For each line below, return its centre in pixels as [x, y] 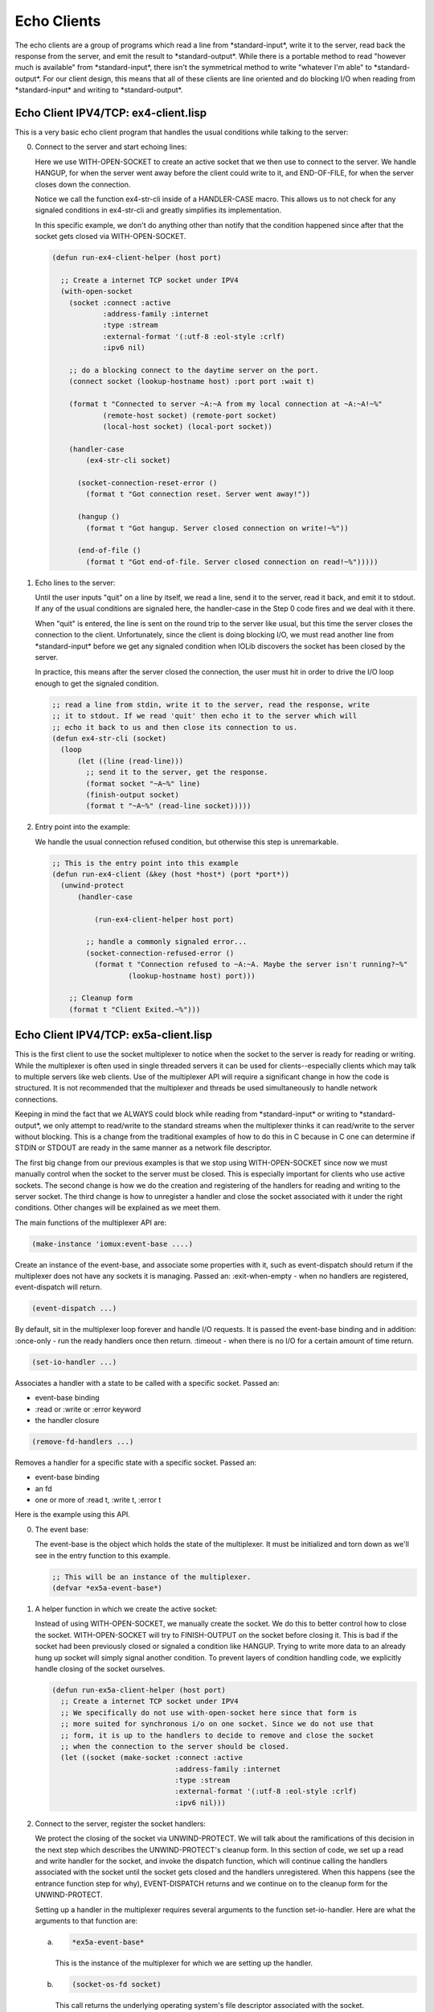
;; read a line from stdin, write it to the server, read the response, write [211, 705]
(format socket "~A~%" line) [143, 783]
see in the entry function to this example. [102, 1555]
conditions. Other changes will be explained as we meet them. [118, 1208]
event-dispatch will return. [58, 1287]
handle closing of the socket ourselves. [100, 1668]
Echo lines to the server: [75, 583]
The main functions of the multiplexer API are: [91, 1222]
